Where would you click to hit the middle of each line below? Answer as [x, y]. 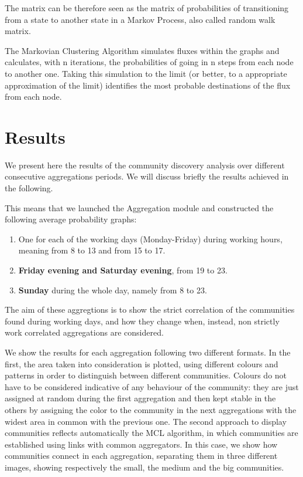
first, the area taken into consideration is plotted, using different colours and [142, 363]
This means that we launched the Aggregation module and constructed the [139, 207]
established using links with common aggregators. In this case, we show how [141, 444]
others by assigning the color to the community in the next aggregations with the [151, 409]
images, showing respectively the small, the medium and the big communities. [144, 467]
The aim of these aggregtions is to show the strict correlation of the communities [150, 309]
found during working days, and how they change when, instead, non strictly [142, 321]
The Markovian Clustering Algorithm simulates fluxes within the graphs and [142, 50]
